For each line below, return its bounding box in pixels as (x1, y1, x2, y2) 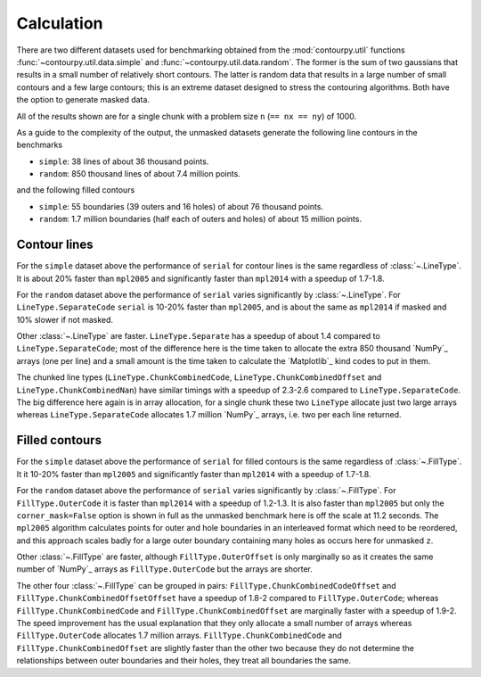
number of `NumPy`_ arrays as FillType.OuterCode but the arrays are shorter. (16, 564, 314, 574)
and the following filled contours (16, 185, 135, 195)
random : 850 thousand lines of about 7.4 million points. (38, 169, 240, 179)
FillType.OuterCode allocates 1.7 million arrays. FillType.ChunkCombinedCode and (16, 630, 342, 641)
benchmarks (16, 139, 62, 151)
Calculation (16, 13, 103, 33)
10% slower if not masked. (16, 314, 114, 325)
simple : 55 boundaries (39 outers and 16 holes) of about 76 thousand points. (38, 201, 324, 211)
